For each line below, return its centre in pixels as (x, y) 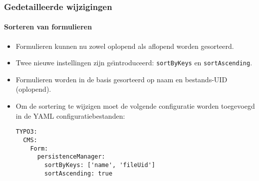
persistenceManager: (71, 157)
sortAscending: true (79, 173)
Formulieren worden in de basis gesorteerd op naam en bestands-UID (122, 79)
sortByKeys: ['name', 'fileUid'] (100, 165)
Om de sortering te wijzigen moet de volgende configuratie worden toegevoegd (135, 106)
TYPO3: (26, 132)
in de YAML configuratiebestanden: (70, 115)
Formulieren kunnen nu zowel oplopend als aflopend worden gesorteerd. (125, 46)
